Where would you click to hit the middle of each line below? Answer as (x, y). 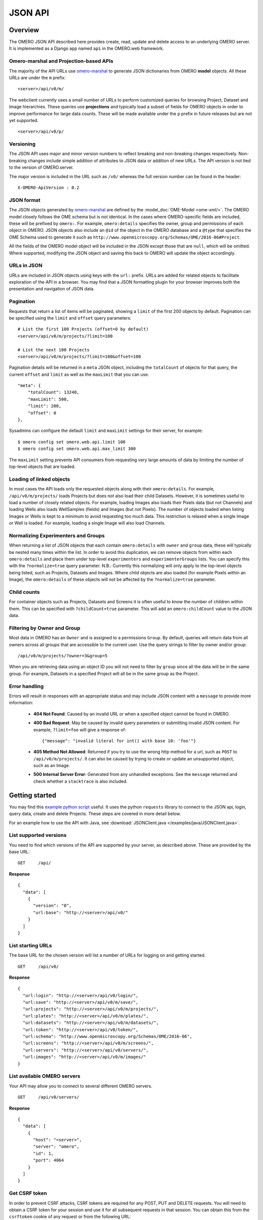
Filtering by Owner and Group (45, 628)
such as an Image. (52, 766)
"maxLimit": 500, (48, 399)
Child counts (24, 592)
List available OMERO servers (45, 1076)
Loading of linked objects (39, 479)
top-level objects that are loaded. (42, 467)
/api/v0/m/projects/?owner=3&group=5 (63, 656)
